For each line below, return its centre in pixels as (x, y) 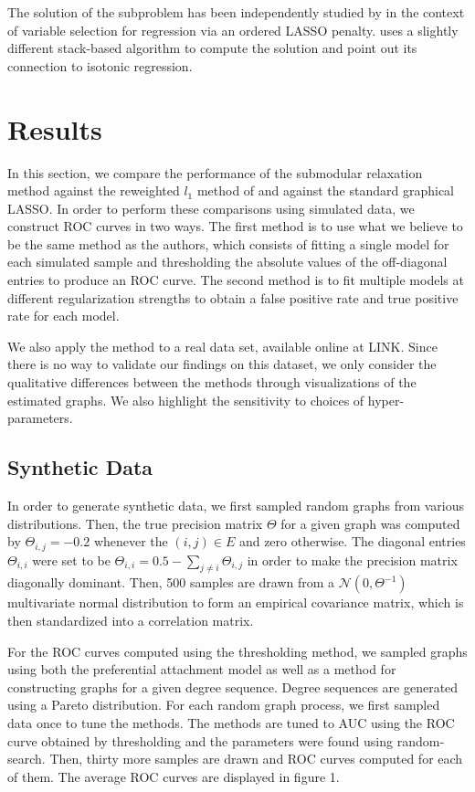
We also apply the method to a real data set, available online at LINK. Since (222, 346)
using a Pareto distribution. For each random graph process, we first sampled (224, 705)
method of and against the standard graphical (325, 190)
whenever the (131, 541)
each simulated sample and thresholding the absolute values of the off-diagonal (227, 262)
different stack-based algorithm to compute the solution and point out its (212, 48)
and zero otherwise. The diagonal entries (352, 541)
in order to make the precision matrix (352, 560)
